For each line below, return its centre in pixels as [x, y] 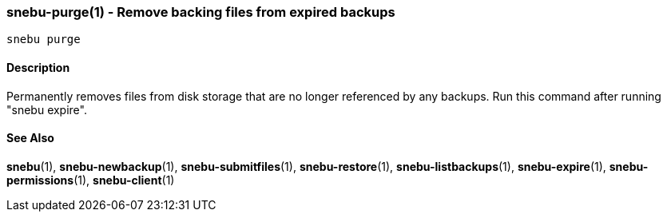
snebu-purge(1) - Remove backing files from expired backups [201, 12]
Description [38, 67]
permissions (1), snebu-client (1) [91, 180]
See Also [30, 138]
